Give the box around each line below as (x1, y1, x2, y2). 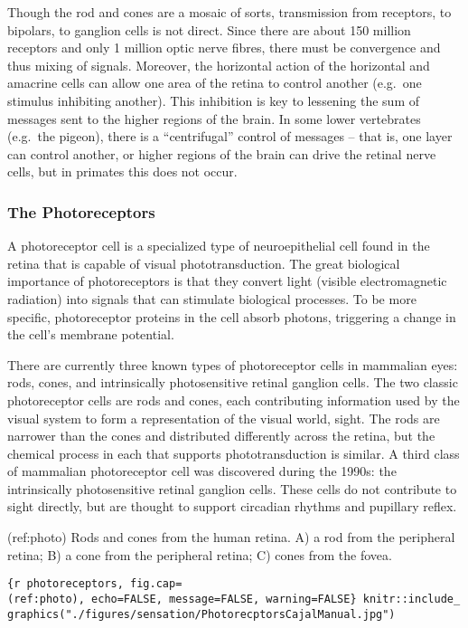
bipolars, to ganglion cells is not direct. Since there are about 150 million (7, 20, 411, 39)
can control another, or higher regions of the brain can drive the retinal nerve (7, 144, 436, 163)
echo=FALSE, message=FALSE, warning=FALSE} (91, 592, 357, 605)
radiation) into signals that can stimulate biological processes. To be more (7, 289, 417, 308)
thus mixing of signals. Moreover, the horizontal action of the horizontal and (7, 55, 430, 74)
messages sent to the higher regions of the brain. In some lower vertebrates (7, 109, 421, 128)
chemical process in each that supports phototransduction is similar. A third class (7, 443, 460, 462)
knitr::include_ (362, 592, 461, 605)
